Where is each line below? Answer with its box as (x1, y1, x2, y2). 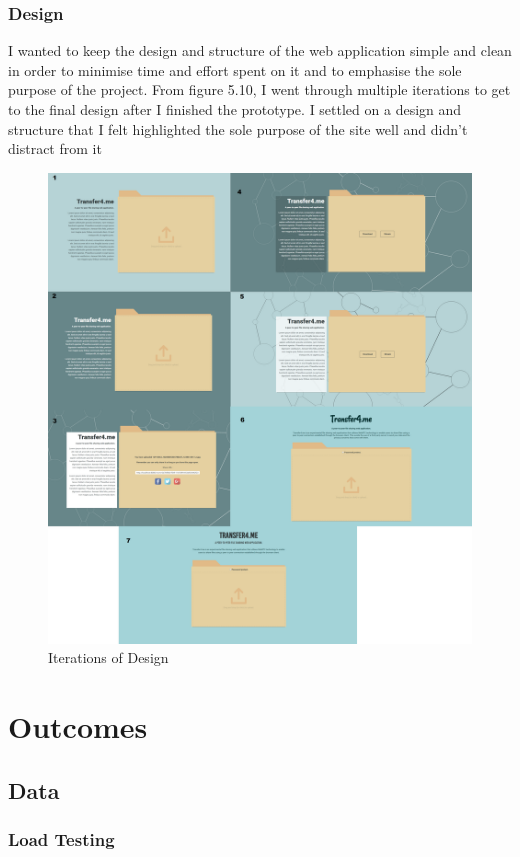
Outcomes (8, 706, 148, 747)
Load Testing (8, 826, 115, 851)
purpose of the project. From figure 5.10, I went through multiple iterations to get (8, 79, 511, 100)
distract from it (8, 138, 102, 159)
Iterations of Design (48, 647, 169, 668)
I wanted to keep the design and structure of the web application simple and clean (8, 40, 512, 61)
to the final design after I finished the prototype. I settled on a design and (8, 99, 462, 119)
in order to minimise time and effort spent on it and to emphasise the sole (8, 59, 462, 80)
